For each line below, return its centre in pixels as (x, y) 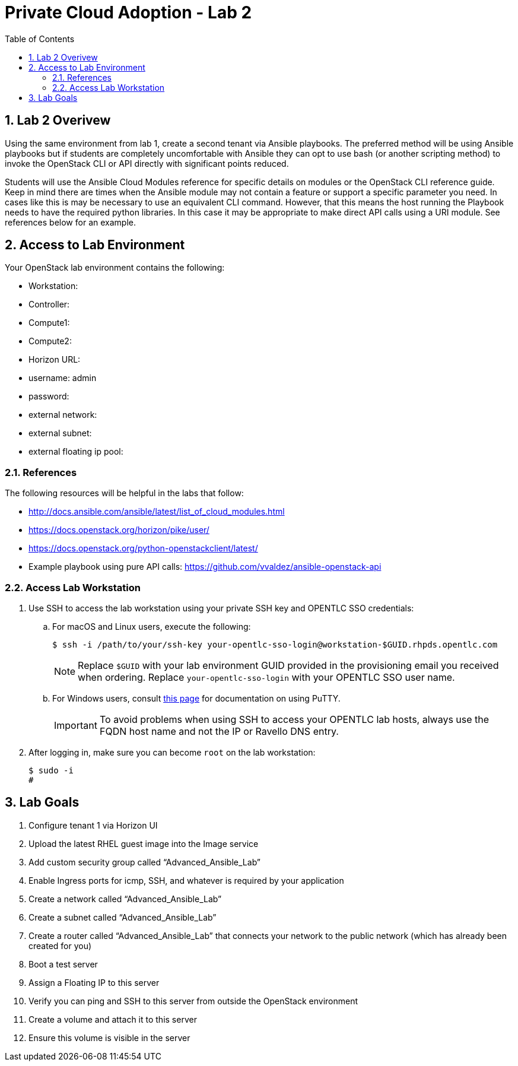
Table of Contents (40, 39)
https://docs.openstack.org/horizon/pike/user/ (119, 530)
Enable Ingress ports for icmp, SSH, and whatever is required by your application (186, 880)
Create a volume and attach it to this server (113, 1019)
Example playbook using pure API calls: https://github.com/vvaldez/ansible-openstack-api (205, 567)
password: (49, 396)
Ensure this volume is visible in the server (109, 1038)
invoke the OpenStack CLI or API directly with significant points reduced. (147, 163)
